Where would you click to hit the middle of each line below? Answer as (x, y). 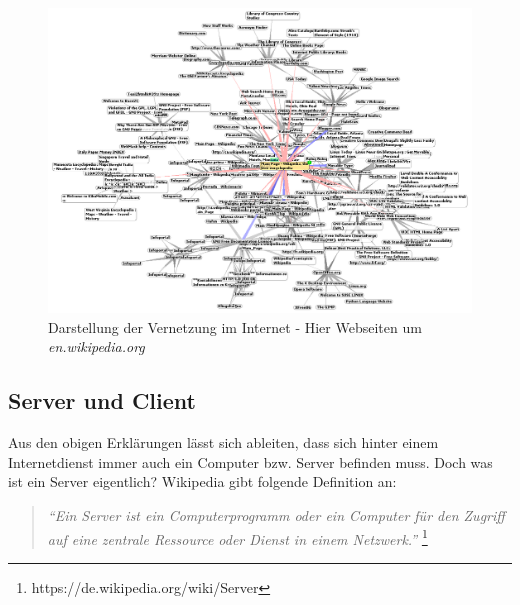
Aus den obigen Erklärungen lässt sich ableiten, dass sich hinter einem (223, 442)
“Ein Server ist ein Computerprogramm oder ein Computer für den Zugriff (276, 514)
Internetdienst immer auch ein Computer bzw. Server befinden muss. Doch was (250, 461)
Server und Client (102, 400)
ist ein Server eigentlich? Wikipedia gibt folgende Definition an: (202, 481)
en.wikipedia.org (96, 346)
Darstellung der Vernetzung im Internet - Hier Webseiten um (235, 326)
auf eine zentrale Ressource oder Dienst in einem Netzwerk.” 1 (237, 537)
